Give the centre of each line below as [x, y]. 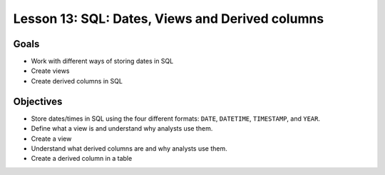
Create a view [51, 139]
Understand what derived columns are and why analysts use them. [129, 148]
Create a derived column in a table [82, 159]
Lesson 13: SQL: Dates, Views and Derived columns [169, 19]
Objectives [38, 101]
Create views [50, 71]
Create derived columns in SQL [77, 81]
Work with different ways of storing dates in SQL [102, 61]
